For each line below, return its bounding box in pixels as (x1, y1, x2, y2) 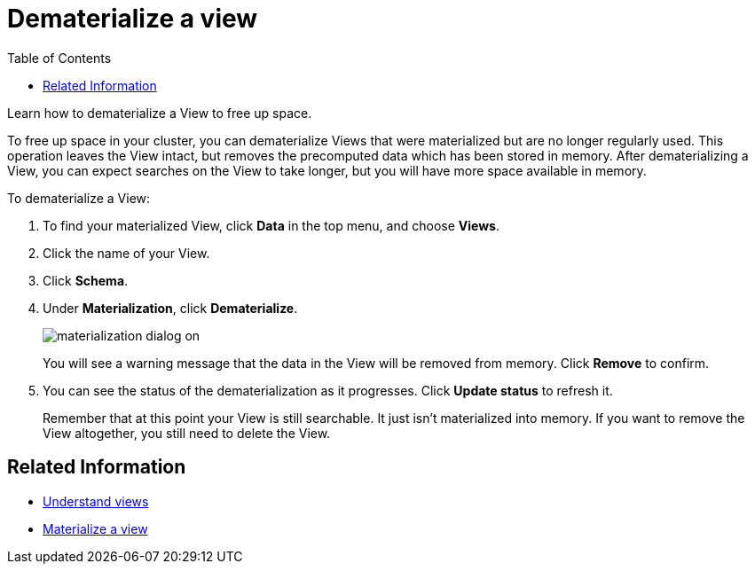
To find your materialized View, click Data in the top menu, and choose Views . (43, 217, 499, 233)
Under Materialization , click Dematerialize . (43, 300, 298, 316)
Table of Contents (7, 50, 112, 66)
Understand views (43, 493, 149, 509)
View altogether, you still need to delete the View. (43, 425, 331, 441)
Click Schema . (43, 272, 129, 288)
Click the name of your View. (43, 245, 210, 261)
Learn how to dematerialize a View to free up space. (7, 105, 312, 121)
